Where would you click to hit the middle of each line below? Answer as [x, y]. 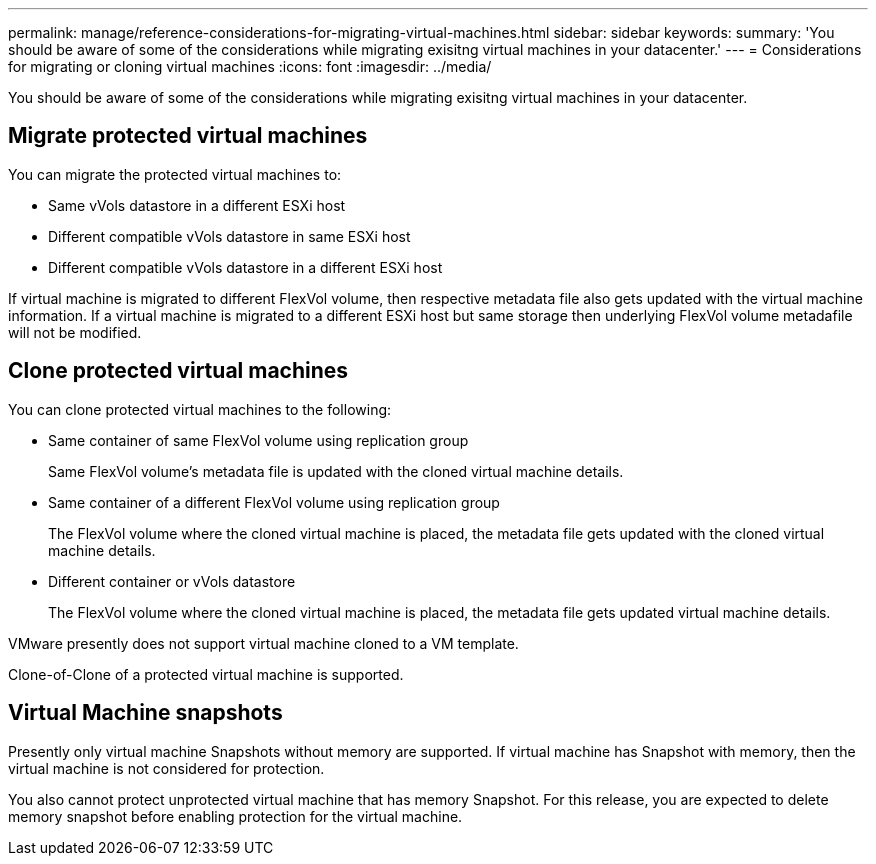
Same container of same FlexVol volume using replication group [258, 440]
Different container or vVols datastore [172, 581]
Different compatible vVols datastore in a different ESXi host [245, 267]
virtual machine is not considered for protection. [166, 768]
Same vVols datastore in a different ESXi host [197, 205]
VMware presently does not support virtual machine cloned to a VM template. [263, 643]
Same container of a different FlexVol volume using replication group [274, 502]
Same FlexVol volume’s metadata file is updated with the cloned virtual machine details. [336, 471]
